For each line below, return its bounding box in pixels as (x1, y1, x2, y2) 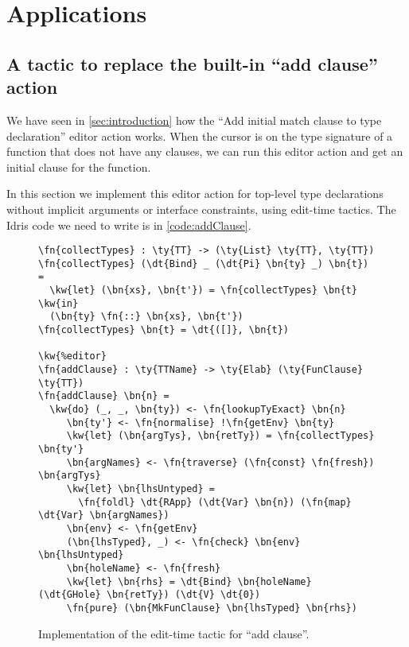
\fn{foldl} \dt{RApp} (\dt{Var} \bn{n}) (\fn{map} (78, 496, 352, 508)
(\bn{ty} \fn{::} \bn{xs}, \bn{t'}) (49, 311, 243, 323)
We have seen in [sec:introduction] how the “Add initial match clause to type (6, 111, 382, 128)
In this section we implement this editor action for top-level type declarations (6, 185, 384, 202)
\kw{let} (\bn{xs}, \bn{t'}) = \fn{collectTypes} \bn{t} (49, 285, 357, 296)
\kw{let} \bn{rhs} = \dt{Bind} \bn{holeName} (66, 575, 312, 587)
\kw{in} (38, 297, 79, 309)
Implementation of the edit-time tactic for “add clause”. (38, 625, 310, 641)
